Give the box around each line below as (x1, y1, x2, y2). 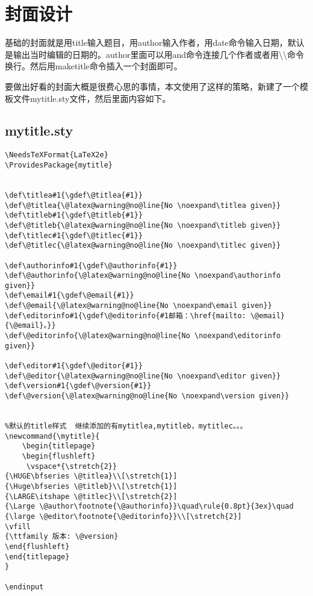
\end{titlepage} (5, 552, 70, 561)
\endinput (5, 582, 44, 591)
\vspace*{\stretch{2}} (26, 462, 117, 471)
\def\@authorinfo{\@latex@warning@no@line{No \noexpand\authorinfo (5, 271, 281, 280)
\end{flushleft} (5, 542, 70, 551)
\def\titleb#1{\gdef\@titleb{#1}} (5, 211, 143, 220)
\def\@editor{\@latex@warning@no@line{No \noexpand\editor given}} (5, 371, 281, 380)
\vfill (5, 522, 31, 531)
